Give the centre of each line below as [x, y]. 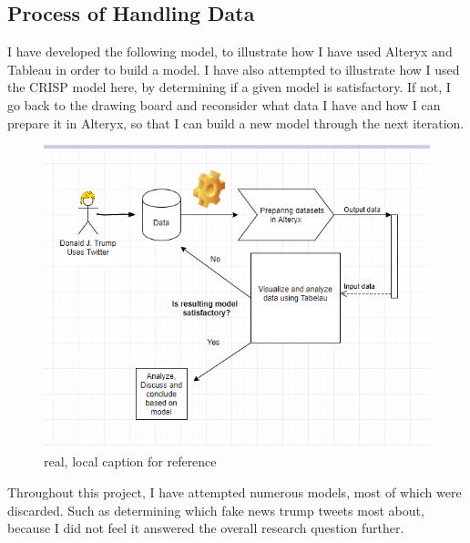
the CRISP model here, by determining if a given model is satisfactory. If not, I [229, 87]
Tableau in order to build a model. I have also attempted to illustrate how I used [234, 69]
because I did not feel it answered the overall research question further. [206, 528]
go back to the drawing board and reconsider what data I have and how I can [224, 104]
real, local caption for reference [130, 461]
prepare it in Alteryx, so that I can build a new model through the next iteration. [236, 123]
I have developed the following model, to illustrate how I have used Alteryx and [230, 51]
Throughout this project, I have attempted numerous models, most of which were [235, 492]
